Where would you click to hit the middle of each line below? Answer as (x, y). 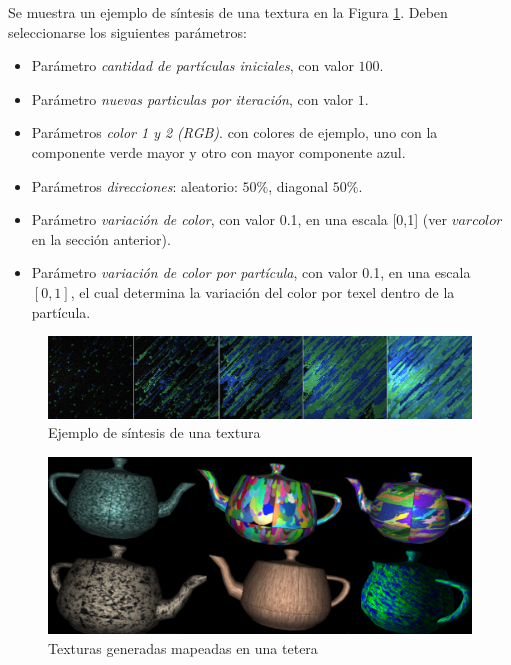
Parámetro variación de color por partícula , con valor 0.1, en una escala (251, 272)
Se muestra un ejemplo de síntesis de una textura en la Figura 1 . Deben (228, 12)
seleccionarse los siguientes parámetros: (127, 31)
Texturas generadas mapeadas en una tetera (183, 647)
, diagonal (298, 185)
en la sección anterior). (101, 238)
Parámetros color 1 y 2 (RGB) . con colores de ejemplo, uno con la (234, 132)
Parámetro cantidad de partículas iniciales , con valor (192, 65)
